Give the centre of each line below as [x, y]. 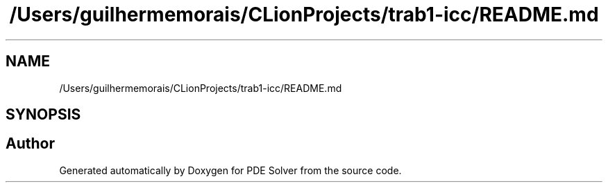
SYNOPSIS [43, 115]
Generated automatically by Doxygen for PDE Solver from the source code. [230, 170]
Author [30, 144]
